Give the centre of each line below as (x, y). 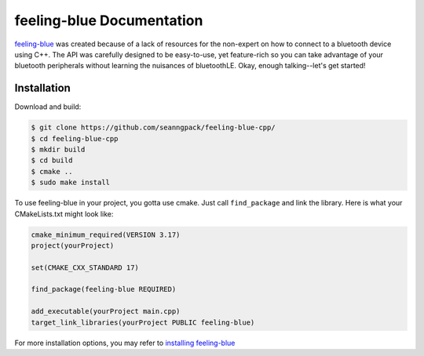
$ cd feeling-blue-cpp (75, 138)
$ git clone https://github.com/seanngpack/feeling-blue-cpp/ (153, 128)
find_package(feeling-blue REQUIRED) (104, 289)
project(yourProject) (73, 245)
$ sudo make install (70, 183)
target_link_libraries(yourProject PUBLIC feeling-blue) (143, 322)
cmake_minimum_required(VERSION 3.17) (106, 234)
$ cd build (52, 160)
